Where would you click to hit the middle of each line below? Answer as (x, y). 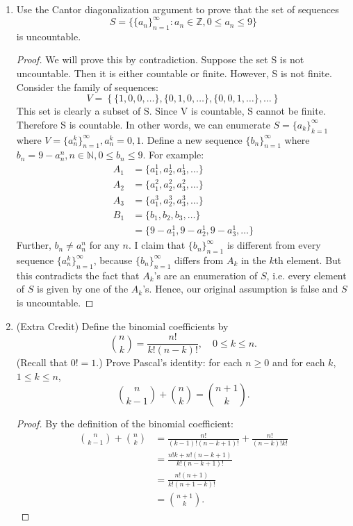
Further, (34, 245)
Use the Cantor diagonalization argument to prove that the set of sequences (178, 9)
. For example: (173, 155)
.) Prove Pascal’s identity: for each (169, 362)
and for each (298, 362)
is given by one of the (83, 289)
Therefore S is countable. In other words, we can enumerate (143, 124)
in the (253, 260)
